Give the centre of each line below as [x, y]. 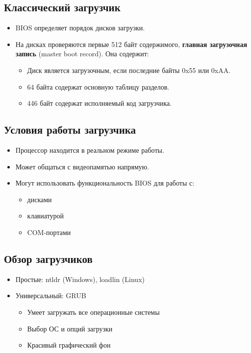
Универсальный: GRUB [51, 295]
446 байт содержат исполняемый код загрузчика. [100, 103]
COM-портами [49, 232]
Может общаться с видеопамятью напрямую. [82, 166]
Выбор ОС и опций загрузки [70, 328]
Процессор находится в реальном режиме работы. [90, 150]
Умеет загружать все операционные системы [93, 312]
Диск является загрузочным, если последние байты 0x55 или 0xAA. [129, 70]
